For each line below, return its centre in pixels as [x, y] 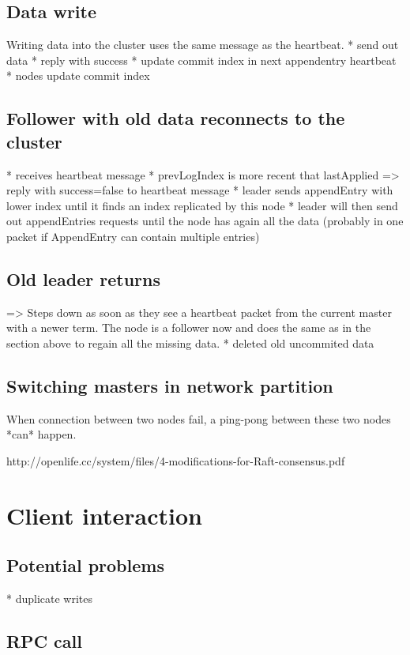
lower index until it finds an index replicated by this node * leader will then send [202, 205]
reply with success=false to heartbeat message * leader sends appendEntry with [200, 190]
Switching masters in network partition [170, 385]
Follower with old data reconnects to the [176, 118]
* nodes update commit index [78, 75]
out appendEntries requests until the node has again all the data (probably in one [205, 221]
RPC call [44, 641]
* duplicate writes [50, 599]
